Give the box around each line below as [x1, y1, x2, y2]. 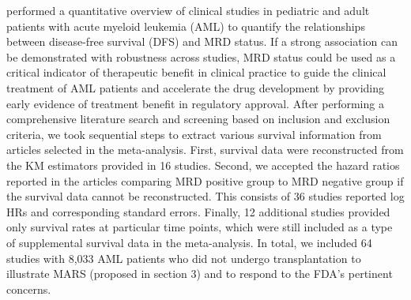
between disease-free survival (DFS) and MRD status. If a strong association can [6, 33, 398, 50]
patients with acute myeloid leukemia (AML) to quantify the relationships [6, 17, 365, 34]
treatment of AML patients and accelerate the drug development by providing [6, 79, 384, 96]
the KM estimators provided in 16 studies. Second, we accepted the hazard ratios [6, 156, 400, 173]
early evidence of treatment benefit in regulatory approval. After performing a [6, 95, 384, 111]
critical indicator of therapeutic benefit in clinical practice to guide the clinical [6, 64, 386, 81]
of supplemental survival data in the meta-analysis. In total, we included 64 [6, 234, 372, 250]
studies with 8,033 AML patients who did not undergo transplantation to [6, 249, 361, 266]
